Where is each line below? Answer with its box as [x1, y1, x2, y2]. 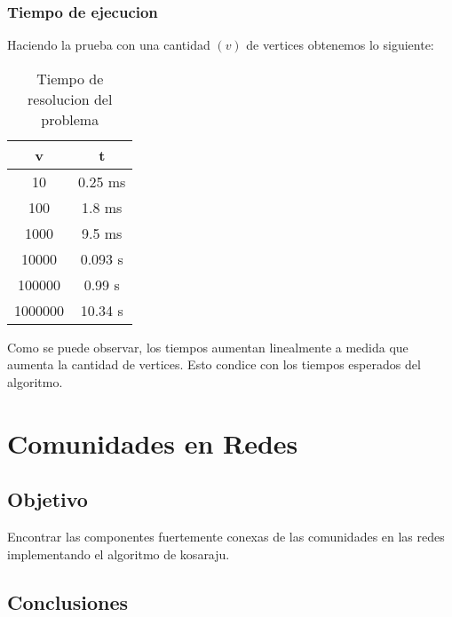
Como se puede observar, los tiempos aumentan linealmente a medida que [7, 337, 408, 356]
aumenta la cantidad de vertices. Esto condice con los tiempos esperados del [7, 355, 421, 374]
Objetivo [7, 486, 88, 513]
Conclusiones [7, 588, 129, 615]
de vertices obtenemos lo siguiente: [246, 36, 434, 54]
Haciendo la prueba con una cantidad [7, 36, 210, 54]
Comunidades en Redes [7, 424, 298, 461]
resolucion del [28, 88, 113, 109]
